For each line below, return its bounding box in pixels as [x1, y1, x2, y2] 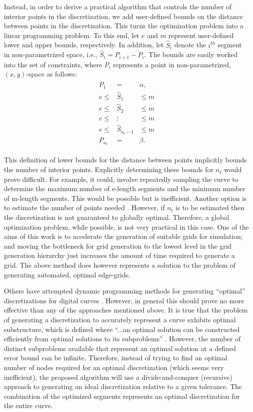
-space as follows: [26, 69, 78, 79]
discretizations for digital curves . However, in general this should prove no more [4, 295, 244, 305]
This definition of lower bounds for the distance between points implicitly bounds [4, 155, 247, 165]
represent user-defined [168, 30, 234, 40]
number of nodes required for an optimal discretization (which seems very [4, 362, 224, 372]
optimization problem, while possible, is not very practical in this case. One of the [4, 221, 249, 232]
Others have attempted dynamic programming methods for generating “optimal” [4, 286, 246, 296]
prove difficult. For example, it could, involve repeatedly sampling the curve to [4, 174, 238, 184]
